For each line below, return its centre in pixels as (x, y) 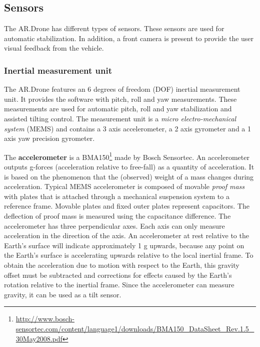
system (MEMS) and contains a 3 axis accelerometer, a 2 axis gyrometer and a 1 (128, 128)
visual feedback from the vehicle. (54, 48)
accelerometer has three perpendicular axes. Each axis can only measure (114, 225)
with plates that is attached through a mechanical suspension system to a (117, 196)
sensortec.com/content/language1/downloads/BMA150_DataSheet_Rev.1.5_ (135, 328)
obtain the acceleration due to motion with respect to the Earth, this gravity (122, 265)
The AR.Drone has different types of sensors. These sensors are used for (114, 28)
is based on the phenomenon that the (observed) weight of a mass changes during (129, 176)
